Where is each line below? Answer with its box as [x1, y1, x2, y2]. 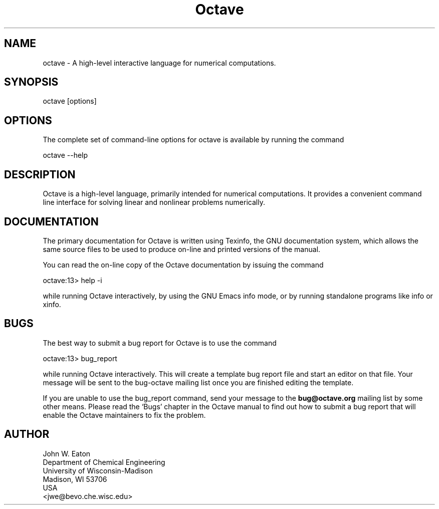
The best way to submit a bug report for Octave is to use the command [43, 338, 277, 347]
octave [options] [43, 97, 97, 106]
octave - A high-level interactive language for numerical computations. [43, 58, 276, 67]
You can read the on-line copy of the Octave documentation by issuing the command [43, 260, 324, 269]
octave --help [43, 151, 88, 160]
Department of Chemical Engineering [43, 457, 165, 466]
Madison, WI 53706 [43, 474, 107, 483]
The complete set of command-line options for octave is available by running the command [43, 135, 344, 144]
